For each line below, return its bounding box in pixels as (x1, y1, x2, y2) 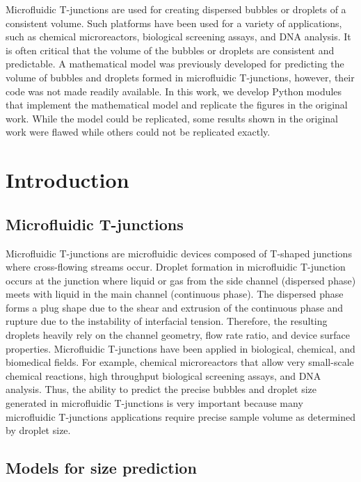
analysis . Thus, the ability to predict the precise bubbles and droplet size (6, 382, 317, 396)
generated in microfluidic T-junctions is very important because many (6, 396, 303, 410)
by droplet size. (6, 423, 71, 437)
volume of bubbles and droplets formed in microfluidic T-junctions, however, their (6, 70, 355, 84)
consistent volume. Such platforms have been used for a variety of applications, (6, 15, 342, 30)
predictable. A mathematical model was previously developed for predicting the (6, 56, 344, 71)
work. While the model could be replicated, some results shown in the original (6, 111, 339, 125)
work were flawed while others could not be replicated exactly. (6, 124, 271, 139)
